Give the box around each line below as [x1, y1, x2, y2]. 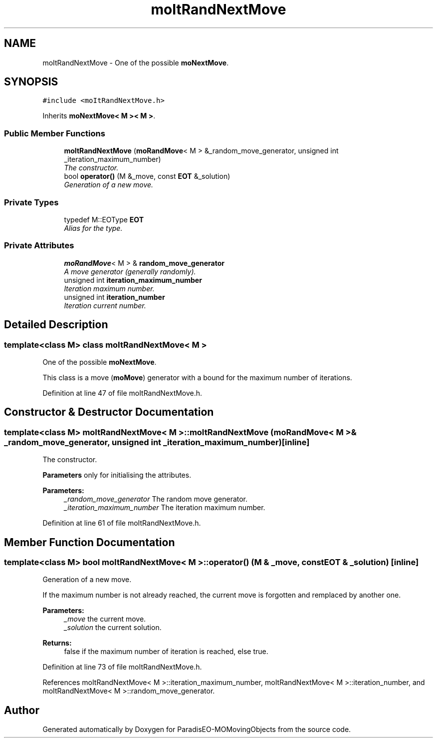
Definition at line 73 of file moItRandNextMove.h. [42, 663, 202, 672]
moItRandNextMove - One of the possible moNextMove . [42, 58, 229, 67]
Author [4, 704, 39, 717]
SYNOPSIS [4, 75, 58, 88]
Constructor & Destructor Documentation [4, 406, 214, 419]
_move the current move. [64, 615, 146, 624]
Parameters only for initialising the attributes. [42, 471, 192, 480]
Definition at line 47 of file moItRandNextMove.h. [42, 388, 203, 397]
